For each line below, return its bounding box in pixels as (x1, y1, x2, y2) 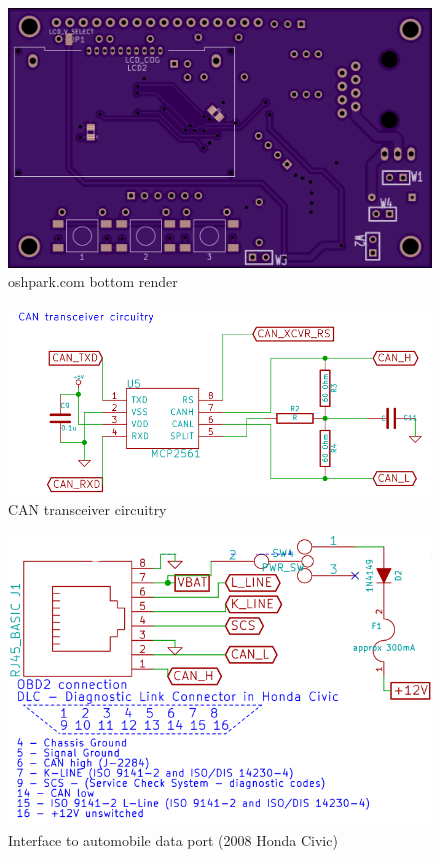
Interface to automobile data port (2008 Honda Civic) (8, 829, 338, 850)
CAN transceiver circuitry (8, 499, 167, 520)
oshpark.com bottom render (8, 271, 178, 292)
